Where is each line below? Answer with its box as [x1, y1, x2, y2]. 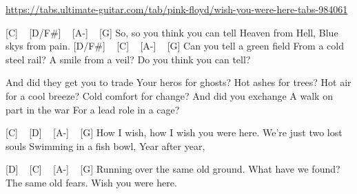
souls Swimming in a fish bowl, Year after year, [6, 138, 205, 153]
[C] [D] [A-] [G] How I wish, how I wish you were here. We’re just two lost [6, 125, 343, 140]
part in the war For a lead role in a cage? [6, 102, 180, 116]
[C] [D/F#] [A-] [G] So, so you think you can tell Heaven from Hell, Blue [6, 25, 338, 39]
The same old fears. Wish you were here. [6, 175, 177, 189]
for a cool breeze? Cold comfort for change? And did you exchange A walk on [6, 88, 333, 103]
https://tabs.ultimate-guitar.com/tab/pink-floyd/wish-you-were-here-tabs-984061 [6, 2, 348, 16]
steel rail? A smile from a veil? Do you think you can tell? [6, 52, 251, 66]
